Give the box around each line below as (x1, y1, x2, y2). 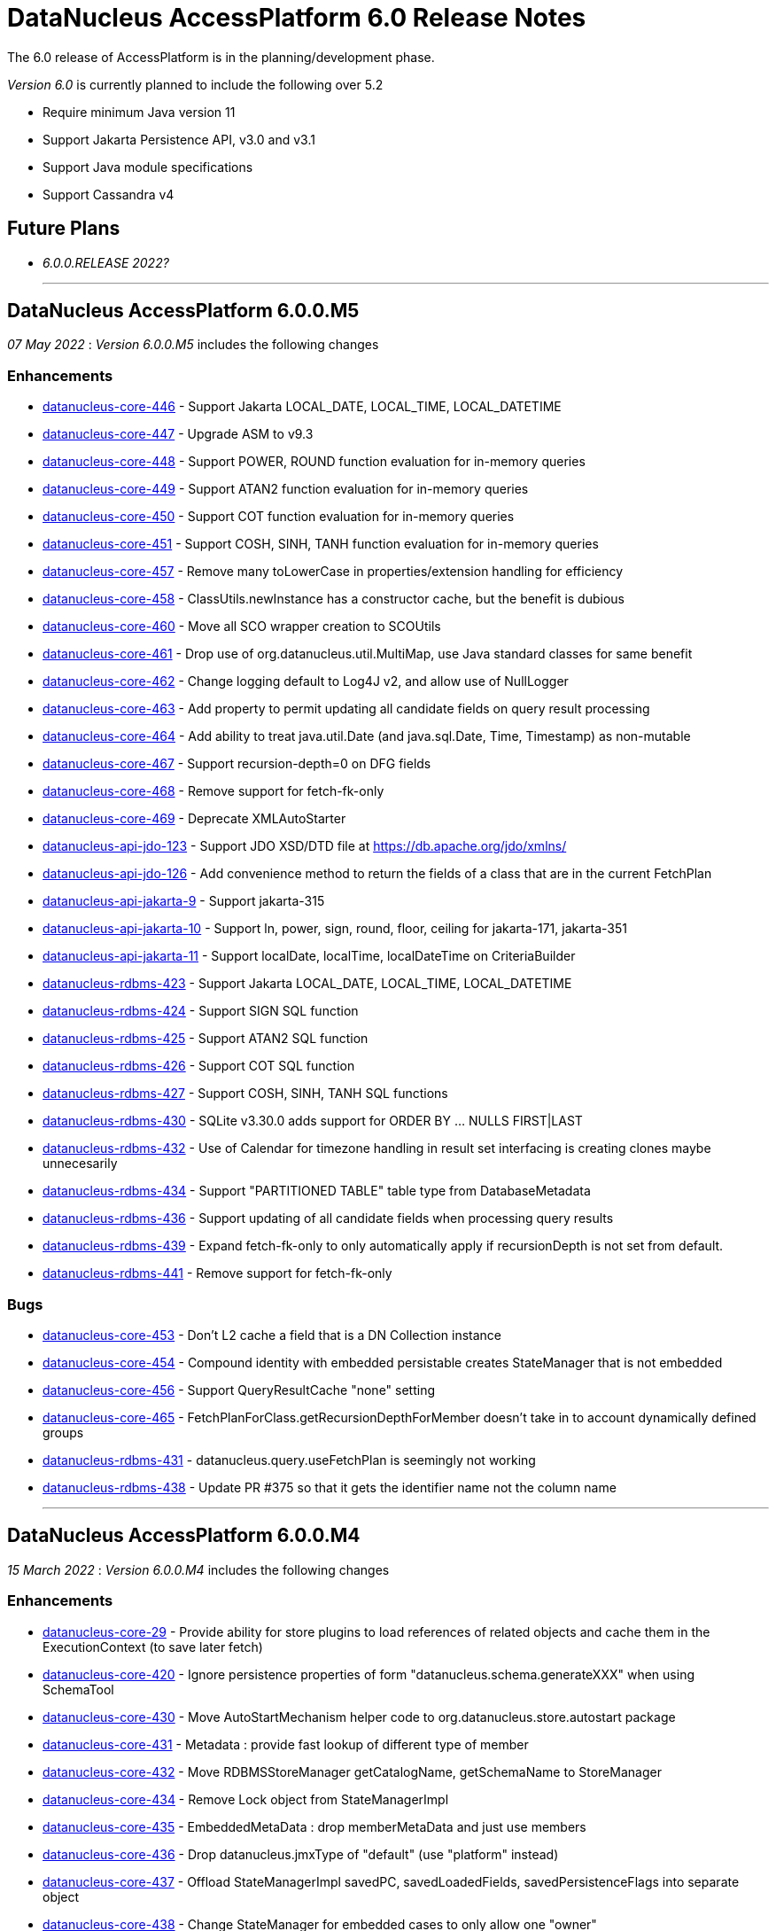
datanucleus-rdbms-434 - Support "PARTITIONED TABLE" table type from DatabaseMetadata (43, 1183, 591, 1199)
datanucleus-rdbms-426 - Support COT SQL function (43, 1058, 355, 1074)
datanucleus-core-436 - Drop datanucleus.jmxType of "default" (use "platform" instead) (43, 1846, 559, 1862)
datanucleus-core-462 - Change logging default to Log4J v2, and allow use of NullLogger (43, 674, 569, 689)
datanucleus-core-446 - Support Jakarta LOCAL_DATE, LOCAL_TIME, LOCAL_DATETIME (43, 399, 562, 415)
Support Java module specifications (43, 159, 253, 175)
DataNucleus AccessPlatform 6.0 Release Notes (7, 3, 586, 33)
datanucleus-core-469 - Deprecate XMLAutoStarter (43, 811, 346, 827)
